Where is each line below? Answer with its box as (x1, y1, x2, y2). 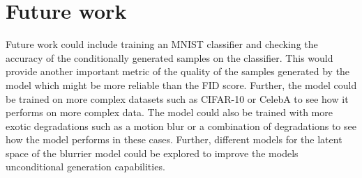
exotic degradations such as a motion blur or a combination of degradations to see (6, 118, 356, 133)
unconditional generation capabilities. (6, 159, 165, 174)
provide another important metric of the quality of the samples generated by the (6, 64, 350, 79)
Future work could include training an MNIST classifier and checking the (6, 37, 318, 51)
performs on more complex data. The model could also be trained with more (6, 105, 333, 120)
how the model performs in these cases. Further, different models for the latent (6, 132, 342, 147)
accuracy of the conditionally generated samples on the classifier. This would (6, 50, 333, 65)
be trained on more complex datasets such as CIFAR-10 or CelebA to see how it (6, 91, 349, 106)
